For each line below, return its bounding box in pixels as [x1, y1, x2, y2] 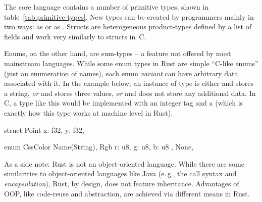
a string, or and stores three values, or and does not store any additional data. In [4, 87, 256, 98]
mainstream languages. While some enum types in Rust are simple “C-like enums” [4, 58, 258, 68]
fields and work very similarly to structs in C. [4, 31, 146, 41]
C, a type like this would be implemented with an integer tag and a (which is [4, 97, 243, 108]
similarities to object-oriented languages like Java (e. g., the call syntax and [4, 168, 237, 179]
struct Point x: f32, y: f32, [4, 124, 84, 135]
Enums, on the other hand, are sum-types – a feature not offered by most [4, 48, 231, 59]
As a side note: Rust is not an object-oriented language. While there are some [4, 158, 244, 169]
